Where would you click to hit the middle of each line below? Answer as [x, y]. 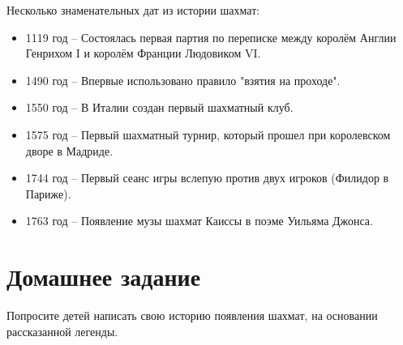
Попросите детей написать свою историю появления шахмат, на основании [192, 315]
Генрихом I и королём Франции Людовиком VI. [143, 53]
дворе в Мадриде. [69, 150]
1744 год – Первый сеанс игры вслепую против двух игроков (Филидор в [207, 178]
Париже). [48, 193]
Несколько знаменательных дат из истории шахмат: [133, 10]
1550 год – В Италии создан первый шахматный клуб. [159, 107]
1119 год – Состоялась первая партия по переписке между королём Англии [211, 37]
